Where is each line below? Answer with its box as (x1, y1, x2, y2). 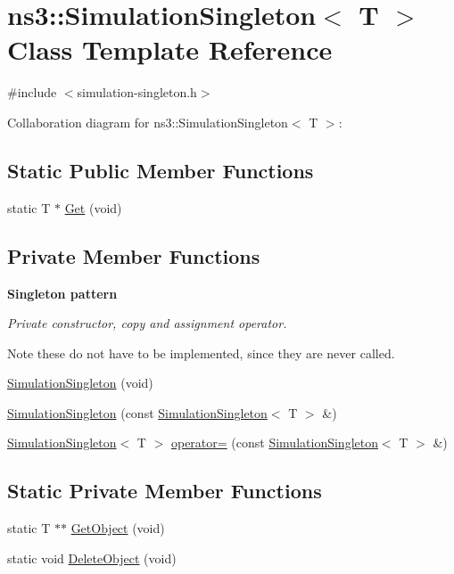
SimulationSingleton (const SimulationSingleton (7, 403, 268, 422)
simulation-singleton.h (77, 83, 197, 102)
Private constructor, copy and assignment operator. (7, 314, 287, 332)
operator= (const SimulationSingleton (170, 433, 378, 452)
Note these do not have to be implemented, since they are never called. (7, 343, 395, 362)
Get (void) (64, 198, 122, 217)
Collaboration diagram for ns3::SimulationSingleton (7, 112, 288, 131)
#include (7, 83, 57, 102)
